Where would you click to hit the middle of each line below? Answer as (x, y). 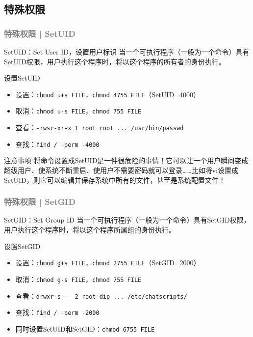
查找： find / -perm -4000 (57, 144)
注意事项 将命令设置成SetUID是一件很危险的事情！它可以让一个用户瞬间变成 (126, 160)
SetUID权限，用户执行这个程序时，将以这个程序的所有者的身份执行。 (115, 61)
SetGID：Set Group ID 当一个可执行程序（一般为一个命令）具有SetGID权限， (127, 220)
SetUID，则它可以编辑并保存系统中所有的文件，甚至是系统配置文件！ (115, 180)
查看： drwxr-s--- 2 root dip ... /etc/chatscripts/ (101, 295)
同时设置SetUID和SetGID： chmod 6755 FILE (85, 328)
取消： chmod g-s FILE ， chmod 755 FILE (78, 279)
